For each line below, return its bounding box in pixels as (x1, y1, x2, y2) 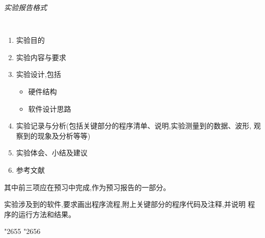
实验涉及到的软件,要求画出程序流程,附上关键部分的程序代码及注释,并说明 (4, 199, 246, 209)
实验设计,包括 (16, 69, 61, 80)
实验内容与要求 (16, 51, 66, 62)
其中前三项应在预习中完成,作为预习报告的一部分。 (4, 181, 170, 192)
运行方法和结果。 (18, 208, 75, 219)
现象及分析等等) (37, 130, 91, 141)
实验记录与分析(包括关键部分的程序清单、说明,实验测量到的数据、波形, (16, 120, 252, 131)
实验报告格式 (4, 2, 47, 12)
